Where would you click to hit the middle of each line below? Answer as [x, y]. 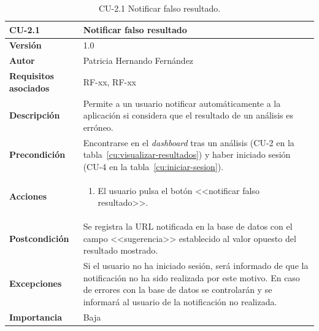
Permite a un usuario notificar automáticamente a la [182, 103]
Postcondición [39, 238]
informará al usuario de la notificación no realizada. [180, 301]
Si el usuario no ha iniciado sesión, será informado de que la [196, 266]
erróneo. [98, 127]
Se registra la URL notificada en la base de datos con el [188, 226]
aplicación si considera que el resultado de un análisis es [188, 115]
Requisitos [32, 76]
